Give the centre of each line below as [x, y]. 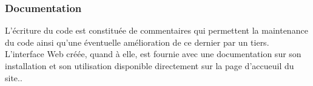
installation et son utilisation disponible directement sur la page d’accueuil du [150, 66]
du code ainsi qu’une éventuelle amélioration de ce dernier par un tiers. [137, 42]
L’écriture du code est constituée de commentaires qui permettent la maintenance [156, 30]
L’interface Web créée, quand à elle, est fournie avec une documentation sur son [153, 54]
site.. [14, 77]
